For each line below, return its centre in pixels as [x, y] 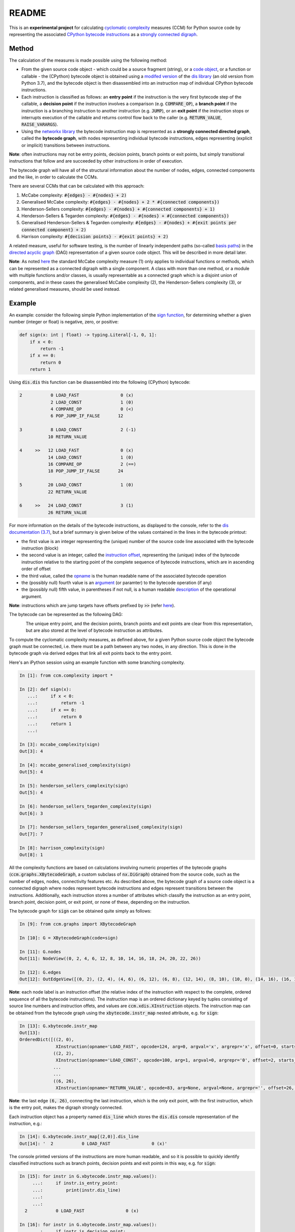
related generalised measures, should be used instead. [65, 289]
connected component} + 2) [54, 230]
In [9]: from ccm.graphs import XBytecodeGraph [78, 924]
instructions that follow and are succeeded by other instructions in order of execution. [96, 161]
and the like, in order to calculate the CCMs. [54, 177]
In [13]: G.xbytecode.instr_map [59, 1026]
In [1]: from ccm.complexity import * [66, 675]
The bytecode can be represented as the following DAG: [66, 615]
